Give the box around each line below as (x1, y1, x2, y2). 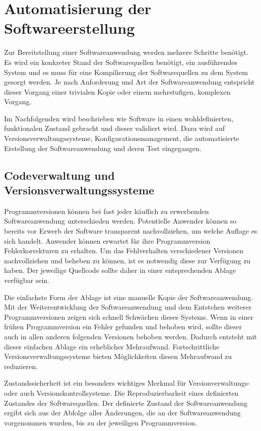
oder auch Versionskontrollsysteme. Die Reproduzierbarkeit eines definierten (4, 387, 239, 398)
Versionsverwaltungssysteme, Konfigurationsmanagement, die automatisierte (4, 133, 239, 143)
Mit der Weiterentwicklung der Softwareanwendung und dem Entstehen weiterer (4, 302, 252, 312)
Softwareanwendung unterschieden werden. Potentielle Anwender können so (4, 215, 237, 226)
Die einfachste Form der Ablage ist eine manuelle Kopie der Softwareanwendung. (4, 292, 253, 302)
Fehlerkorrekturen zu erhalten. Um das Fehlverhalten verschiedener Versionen (4, 245, 244, 256)
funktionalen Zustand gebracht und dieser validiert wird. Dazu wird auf (4, 123, 225, 133)
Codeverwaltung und (4, 167, 115, 183)
